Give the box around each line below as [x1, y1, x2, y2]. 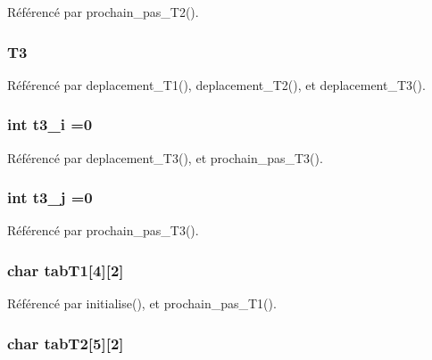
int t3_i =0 [7, 113, 93, 135]
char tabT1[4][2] [7, 258, 124, 281]
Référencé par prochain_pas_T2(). [7, 3, 199, 20]
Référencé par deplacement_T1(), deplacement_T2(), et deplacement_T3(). [7, 75, 426, 94]
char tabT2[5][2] [7, 331, 124, 354]
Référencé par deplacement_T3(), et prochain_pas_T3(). [7, 148, 323, 167]
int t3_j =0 [7, 186, 93, 209]
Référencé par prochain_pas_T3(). [7, 221, 199, 240]
